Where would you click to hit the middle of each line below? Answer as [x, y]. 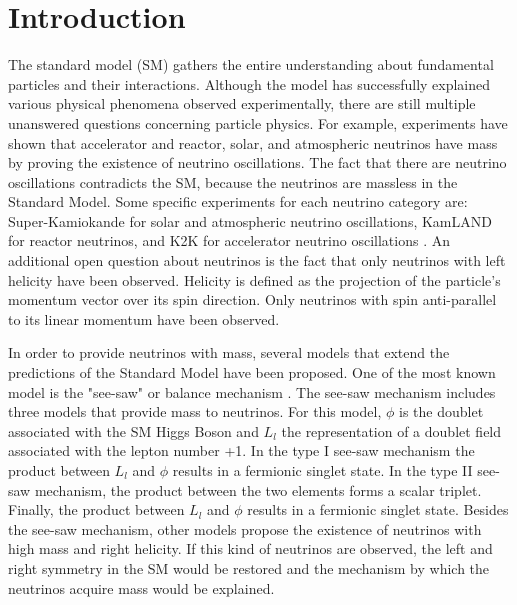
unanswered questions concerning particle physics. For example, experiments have [258, 122]
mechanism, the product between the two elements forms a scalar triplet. [258, 489]
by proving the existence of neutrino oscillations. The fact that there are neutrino [257, 162]
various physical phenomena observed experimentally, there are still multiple [242, 103]
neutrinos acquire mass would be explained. [141, 587]
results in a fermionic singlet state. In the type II [322, 470]
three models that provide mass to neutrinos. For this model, [195, 411]
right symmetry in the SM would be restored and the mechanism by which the [249, 567]
